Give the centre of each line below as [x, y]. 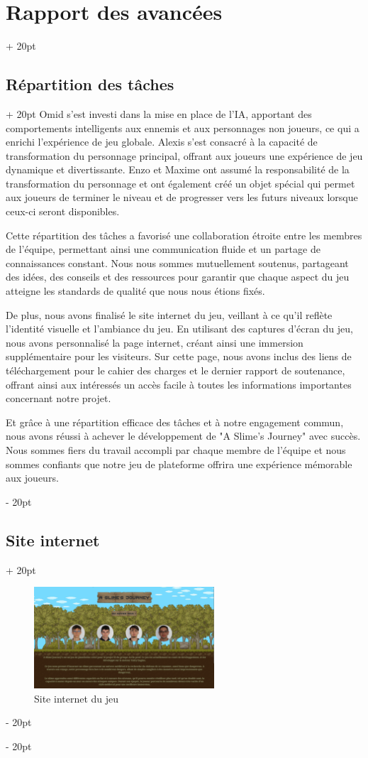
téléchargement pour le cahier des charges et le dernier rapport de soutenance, [175, 370]
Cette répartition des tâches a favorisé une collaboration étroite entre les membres [184, 235]
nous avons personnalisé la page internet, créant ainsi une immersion [155, 342]
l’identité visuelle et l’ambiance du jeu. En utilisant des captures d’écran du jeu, [179, 329]
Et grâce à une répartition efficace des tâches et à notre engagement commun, [175, 422]
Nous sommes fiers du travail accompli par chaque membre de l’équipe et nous [176, 449]
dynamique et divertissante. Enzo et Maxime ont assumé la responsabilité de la [178, 169]
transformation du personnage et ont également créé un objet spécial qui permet [180, 183]
